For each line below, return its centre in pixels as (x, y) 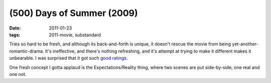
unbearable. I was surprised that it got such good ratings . (69, 58)
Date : (15, 28)
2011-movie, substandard (75, 34)
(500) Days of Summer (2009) (74, 13)
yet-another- (245, 44)
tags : (15, 34)
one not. (18, 74)
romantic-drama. (27, 51)
